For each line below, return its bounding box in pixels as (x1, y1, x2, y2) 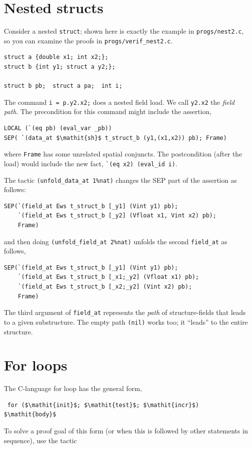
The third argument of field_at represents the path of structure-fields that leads (4, 307, 246, 317)
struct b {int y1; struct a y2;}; (4, 63, 116, 71)
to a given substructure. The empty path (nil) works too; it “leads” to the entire (4, 316, 248, 327)
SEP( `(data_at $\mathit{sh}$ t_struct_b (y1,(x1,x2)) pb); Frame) (4, 134, 227, 141)
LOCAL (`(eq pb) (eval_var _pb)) (4, 125, 112, 132)
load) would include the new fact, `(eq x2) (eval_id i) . (4, 158, 178, 168)
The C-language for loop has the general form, (4, 383, 142, 393)
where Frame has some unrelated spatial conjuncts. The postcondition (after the (4, 149, 242, 159)
